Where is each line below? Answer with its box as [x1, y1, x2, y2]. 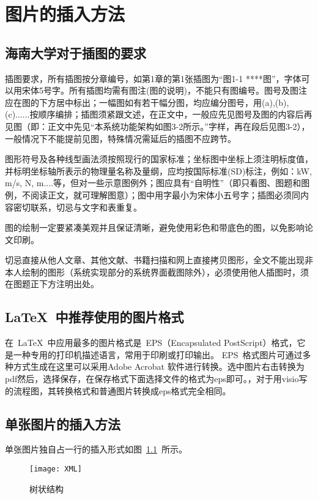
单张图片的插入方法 [5, 414, 120, 433]
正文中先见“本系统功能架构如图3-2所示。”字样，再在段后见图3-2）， [47, 119, 310, 132]
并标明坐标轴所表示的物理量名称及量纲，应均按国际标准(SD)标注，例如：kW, [5, 164, 312, 177]
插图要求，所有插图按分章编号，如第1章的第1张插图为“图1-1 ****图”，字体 [5, 72, 301, 84]
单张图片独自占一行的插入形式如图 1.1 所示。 [5, 443, 187, 456]
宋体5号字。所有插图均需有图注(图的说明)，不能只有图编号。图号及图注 [21, 84, 307, 97]
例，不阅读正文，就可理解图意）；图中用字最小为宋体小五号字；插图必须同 [5, 188, 300, 201]
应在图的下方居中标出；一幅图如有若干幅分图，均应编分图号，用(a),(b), [5, 96, 289, 108]
